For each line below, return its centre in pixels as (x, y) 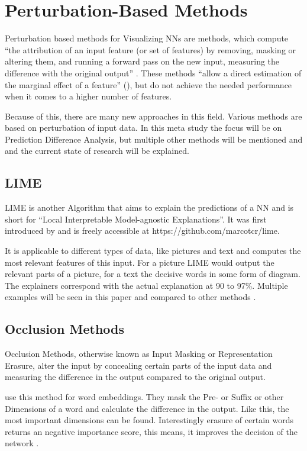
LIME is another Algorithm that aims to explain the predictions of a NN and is (149, 207)
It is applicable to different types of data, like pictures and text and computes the (153, 251)
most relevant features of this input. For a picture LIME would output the (140, 262)
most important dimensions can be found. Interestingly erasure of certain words (149, 420)
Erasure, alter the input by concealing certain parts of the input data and (138, 365)
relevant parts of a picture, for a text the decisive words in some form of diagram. (153, 274)
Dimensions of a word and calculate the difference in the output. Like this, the (147, 408)
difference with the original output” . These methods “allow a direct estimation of (153, 73)
